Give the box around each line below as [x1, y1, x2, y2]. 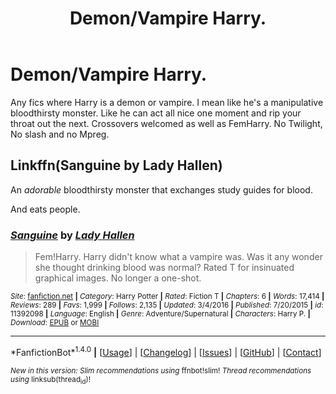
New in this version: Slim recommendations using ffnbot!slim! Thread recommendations [10, 365, 312, 376]
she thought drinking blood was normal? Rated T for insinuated [34, 262, 295, 274]
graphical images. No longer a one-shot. [34, 272, 202, 284]
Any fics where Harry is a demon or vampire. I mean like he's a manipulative [10, 96, 324, 108]
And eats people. [10, 203, 81, 215]
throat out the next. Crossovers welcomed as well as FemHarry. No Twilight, [10, 117, 323, 129]
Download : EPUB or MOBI [10, 318, 100, 328]
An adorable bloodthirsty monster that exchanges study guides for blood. [10, 183, 313, 196]
